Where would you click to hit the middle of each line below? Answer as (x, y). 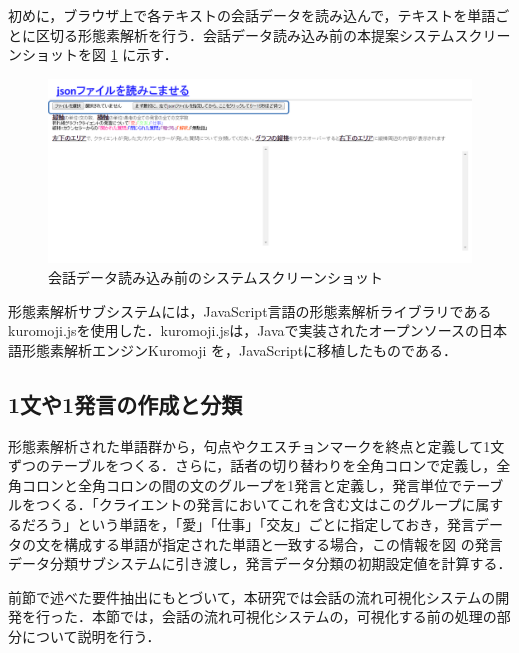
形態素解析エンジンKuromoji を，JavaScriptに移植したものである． (239, 349)
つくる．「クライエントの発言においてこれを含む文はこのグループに (255, 504)
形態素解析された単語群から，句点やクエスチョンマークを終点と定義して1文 (256, 445)
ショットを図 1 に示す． (99, 54)
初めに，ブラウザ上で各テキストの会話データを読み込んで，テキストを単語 (252, 15)
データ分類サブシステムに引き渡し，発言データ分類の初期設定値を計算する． (260, 563)
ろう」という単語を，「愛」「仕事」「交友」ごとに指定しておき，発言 (255, 524)
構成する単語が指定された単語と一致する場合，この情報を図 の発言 (283, 543)
